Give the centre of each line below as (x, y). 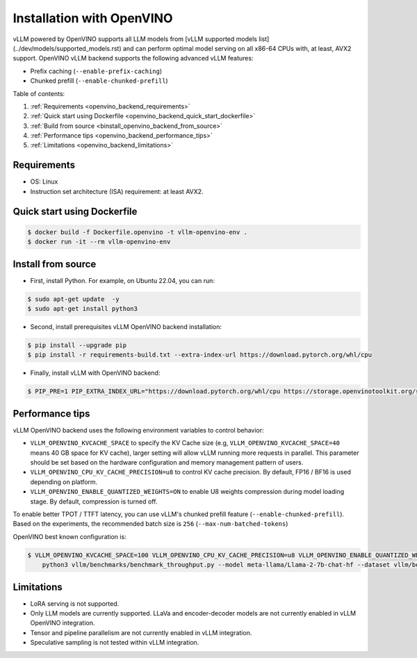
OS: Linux (44, 182)
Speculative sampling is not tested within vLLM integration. (115, 643)
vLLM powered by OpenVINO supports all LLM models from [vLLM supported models (135, 39)
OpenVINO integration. (63, 623)
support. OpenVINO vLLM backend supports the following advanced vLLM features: (133, 58)
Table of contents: (39, 93)
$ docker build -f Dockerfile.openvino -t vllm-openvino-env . (138, 232)
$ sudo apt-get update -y (73, 299)
